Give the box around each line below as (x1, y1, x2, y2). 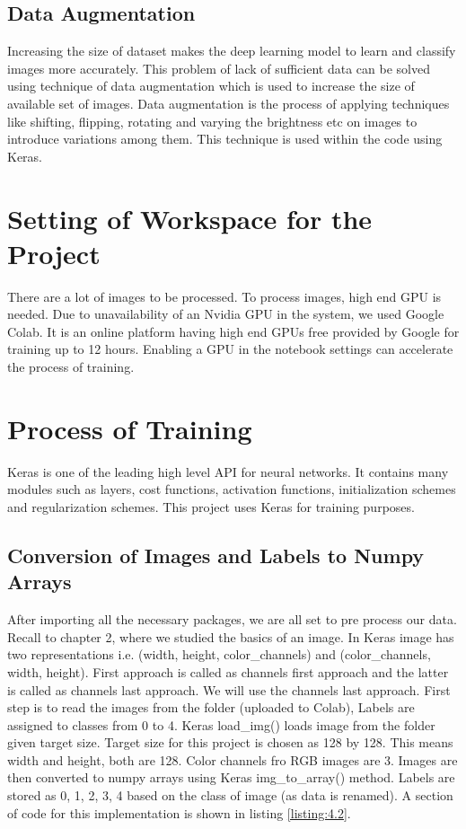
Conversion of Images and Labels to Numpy (7, 541, 425, 569)
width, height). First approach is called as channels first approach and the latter (7, 662, 449, 681)
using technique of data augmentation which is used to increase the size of (7, 76, 415, 95)
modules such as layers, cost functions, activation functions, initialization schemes (7, 480, 456, 498)
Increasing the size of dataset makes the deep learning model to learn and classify (7, 41, 456, 60)
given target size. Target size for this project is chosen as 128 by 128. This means (7, 733, 453, 752)
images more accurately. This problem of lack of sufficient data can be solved (7, 58, 430, 77)
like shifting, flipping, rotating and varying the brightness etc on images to (7, 111, 418, 130)
